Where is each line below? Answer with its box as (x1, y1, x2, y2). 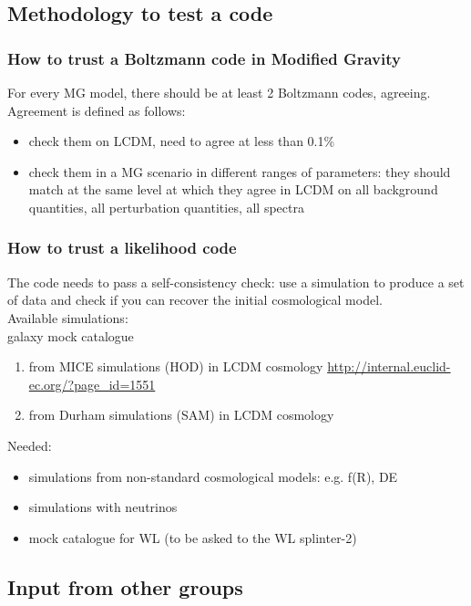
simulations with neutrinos (28, 497, 178, 517)
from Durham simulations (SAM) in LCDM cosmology (28, 405, 334, 424)
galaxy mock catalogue (7, 326, 134, 345)
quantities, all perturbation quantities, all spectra (28, 197, 304, 216)
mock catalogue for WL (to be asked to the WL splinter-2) (28, 528, 357, 547)
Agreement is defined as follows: (7, 100, 186, 120)
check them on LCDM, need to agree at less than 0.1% (28, 131, 335, 151)
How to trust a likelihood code (7, 236, 237, 259)
